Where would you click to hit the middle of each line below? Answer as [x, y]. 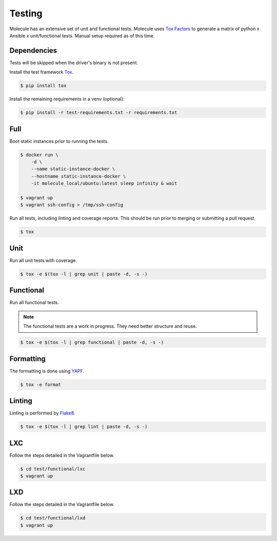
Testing [26, 13]
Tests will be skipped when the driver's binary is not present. [74, 63]
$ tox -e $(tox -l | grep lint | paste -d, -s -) [84, 427]
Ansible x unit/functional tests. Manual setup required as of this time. [82, 35]
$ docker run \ [39, 155]
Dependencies [33, 51]
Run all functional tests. [34, 303]
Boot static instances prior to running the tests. [59, 141]
